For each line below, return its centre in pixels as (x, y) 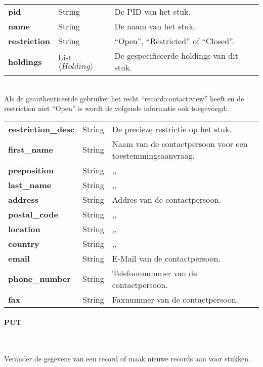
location (24, 229)
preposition (31, 170)
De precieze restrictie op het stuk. (172, 129)
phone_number (39, 279)
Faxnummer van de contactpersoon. (175, 299)
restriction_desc (41, 129)
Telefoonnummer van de (155, 273)
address (23, 199)
